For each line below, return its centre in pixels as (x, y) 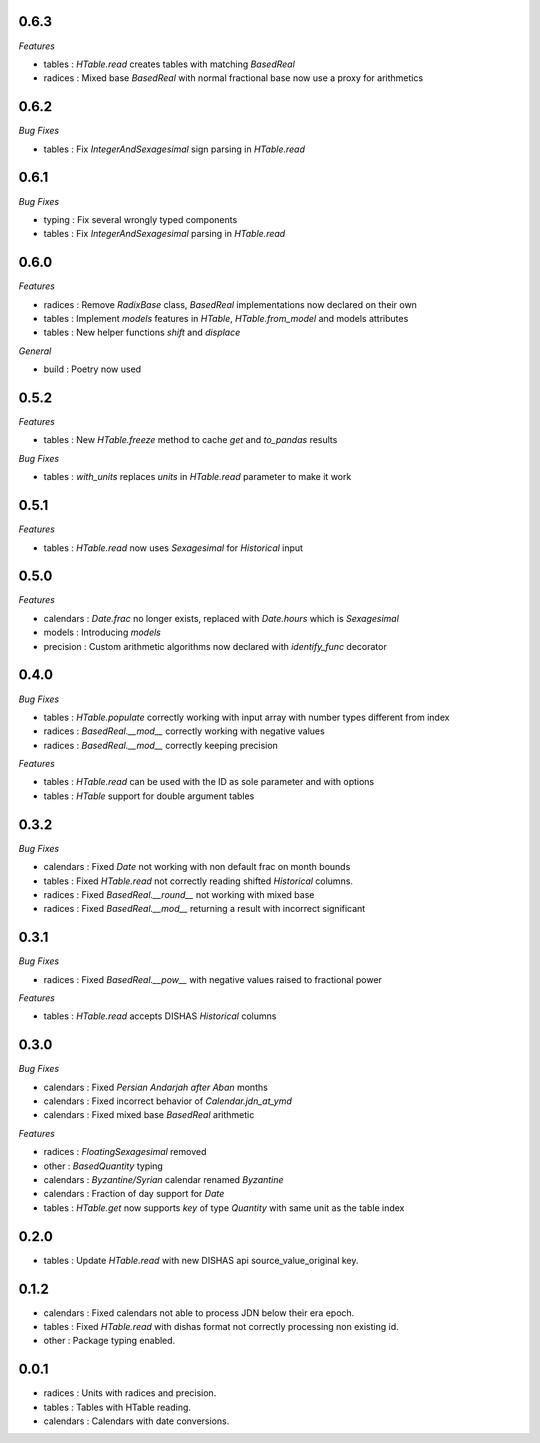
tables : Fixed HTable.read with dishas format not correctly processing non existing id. (221, 1327)
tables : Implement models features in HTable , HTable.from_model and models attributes (226, 318)
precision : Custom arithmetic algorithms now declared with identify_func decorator (215, 646)
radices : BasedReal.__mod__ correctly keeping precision (161, 745)
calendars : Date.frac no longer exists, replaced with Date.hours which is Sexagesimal (221, 618)
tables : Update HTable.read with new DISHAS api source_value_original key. (201, 1260)
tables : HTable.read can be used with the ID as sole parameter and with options (209, 782)
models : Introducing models (102, 632)
